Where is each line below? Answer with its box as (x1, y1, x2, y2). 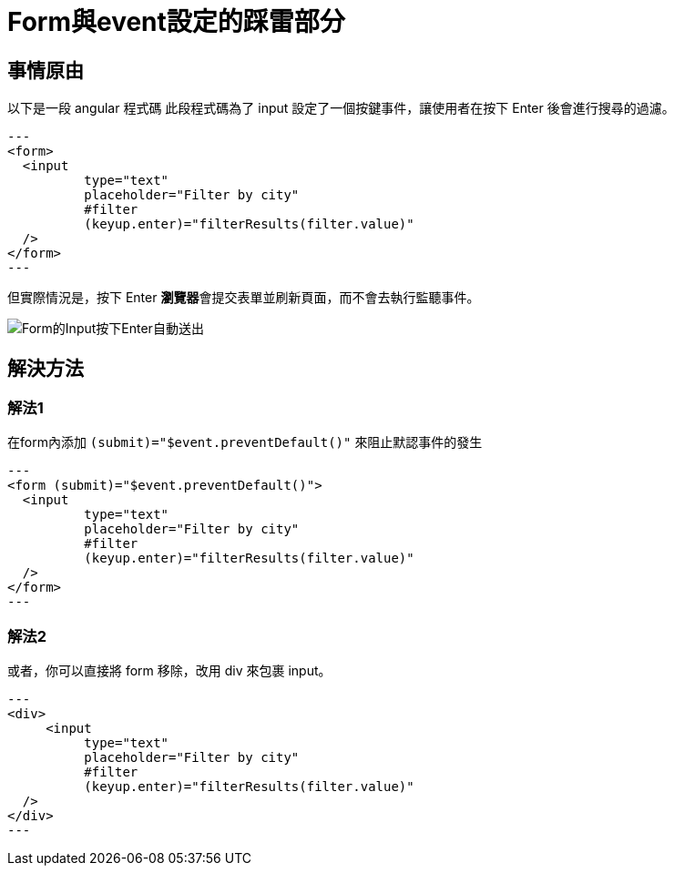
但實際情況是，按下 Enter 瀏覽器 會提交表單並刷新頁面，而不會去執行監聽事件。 (7, 289, 480, 306)
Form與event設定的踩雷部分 (7, 6, 345, 37)
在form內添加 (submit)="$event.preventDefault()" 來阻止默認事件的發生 (7, 434, 483, 451)
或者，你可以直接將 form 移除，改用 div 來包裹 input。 (7, 663, 332, 679)
